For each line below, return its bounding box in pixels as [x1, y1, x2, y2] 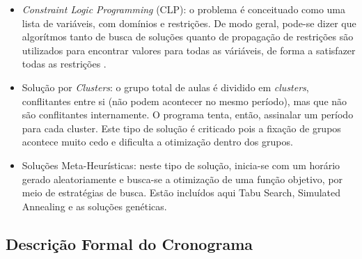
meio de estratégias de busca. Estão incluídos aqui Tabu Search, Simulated [22, 185, 341, 200]
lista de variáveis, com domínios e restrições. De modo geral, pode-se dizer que [22, 15, 356, 30]
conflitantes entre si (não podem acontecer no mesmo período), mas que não [22, 93, 347, 108]
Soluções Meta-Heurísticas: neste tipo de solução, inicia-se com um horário [22, 157, 340, 172]
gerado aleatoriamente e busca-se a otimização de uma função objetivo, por [22, 171, 343, 186]
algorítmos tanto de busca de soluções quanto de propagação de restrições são [22, 29, 354, 44]
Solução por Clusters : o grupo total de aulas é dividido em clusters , [22, 79, 309, 94]
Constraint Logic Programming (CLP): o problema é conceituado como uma [22, 2, 346, 16]
